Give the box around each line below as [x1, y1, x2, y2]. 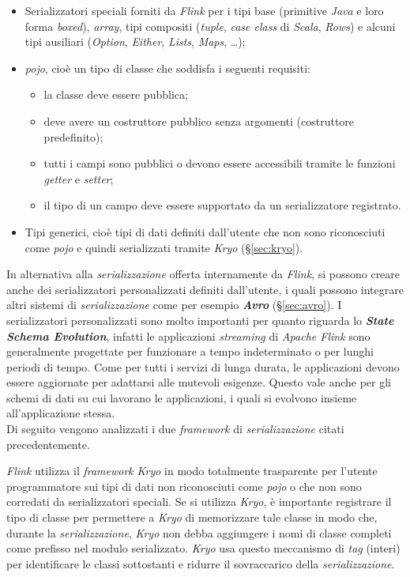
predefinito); [43, 128, 103, 145]
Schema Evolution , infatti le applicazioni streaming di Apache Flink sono [6, 327, 371, 344]
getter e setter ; [43, 170, 114, 187]
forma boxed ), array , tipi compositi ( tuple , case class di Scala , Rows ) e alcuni [24, 17, 396, 34]
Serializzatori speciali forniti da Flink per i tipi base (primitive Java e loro [24, 2, 384, 18]
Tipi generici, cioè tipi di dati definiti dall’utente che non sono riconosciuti [24, 223, 386, 239]
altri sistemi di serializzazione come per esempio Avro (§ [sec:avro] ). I [6, 296, 342, 313]
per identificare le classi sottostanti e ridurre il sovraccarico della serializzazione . [6, 555, 395, 571]
